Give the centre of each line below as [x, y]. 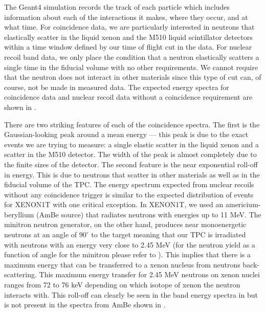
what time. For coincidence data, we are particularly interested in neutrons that [129, 27]
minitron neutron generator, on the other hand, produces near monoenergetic [125, 224]
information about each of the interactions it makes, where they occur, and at [126, 17]
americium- [243, 204]
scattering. [20, 274]
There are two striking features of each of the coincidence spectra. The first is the [132, 124]
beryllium [19, 214]
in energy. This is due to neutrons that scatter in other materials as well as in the [132, 174]
